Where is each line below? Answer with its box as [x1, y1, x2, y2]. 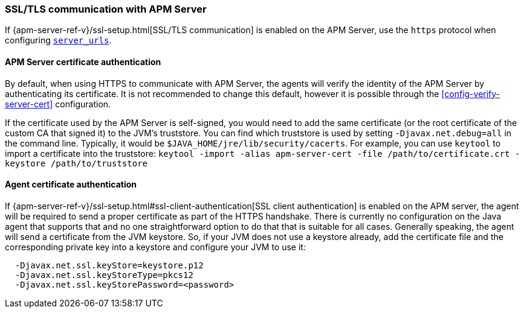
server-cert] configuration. [5, 98, 111, 109]
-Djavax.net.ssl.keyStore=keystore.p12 [15, 260, 204, 270]
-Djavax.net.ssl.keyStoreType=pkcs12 [15, 270, 193, 280]
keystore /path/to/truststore [5, 158, 148, 168]
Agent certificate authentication [5, 179, 137, 190]
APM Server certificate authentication [5, 56, 161, 67]
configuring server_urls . [5, 35, 112, 46]
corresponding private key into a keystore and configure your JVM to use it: [5, 241, 306, 252]
